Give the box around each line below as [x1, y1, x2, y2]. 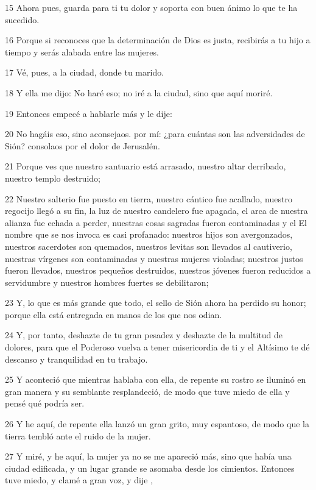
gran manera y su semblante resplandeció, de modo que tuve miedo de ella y [5, 385, 290, 397]
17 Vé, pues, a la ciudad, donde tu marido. [5, 66, 164, 79]
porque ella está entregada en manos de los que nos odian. [5, 308, 222, 321]
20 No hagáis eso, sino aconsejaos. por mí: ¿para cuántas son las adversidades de [5, 127, 305, 140]
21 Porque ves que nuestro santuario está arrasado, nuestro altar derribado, [5, 160, 286, 172]
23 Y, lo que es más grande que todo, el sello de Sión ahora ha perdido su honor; [5, 296, 306, 309]
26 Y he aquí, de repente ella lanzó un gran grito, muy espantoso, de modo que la [5, 417, 309, 430]
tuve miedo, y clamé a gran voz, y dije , [5, 474, 153, 486]
